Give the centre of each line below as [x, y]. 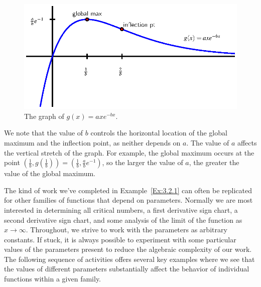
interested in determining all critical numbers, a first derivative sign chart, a [121, 209]
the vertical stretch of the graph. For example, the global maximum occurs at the [129, 152]
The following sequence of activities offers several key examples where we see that [129, 259]
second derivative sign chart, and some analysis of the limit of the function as [123, 220]
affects [247, 142]
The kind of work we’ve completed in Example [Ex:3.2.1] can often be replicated [128, 190]
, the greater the [214, 162]
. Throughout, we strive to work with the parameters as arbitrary [126, 230]
